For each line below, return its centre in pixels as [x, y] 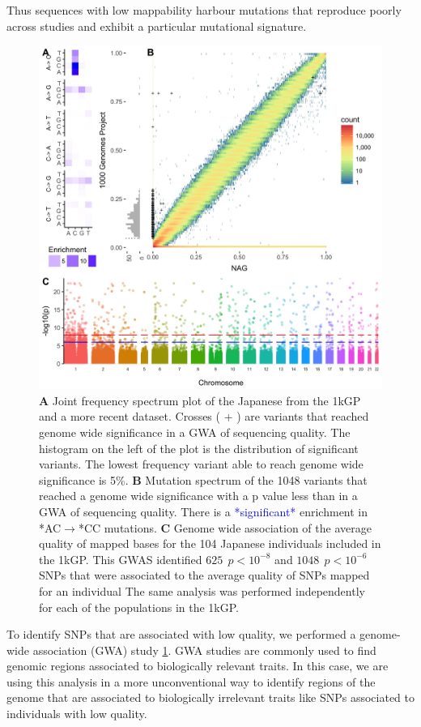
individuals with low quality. [77, 714]
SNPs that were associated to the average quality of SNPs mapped [204, 575]
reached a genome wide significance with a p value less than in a [198, 496]
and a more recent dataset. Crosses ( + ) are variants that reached [204, 416]
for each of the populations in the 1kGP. [139, 607]
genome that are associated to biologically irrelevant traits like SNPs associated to [210, 697]
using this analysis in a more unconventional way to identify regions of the [191, 681]
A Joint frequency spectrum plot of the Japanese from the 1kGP [200, 400]
